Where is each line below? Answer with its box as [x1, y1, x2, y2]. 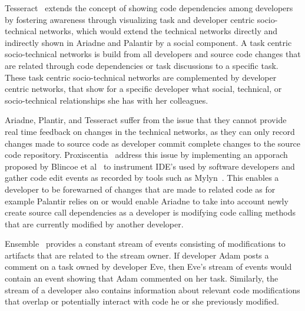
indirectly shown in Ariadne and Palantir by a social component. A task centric [5, 36, 292, 48]
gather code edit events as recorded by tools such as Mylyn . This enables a [5, 171, 279, 184]
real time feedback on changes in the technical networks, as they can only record [5, 125, 295, 137]
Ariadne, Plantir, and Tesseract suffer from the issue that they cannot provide [5, 114, 287, 126]
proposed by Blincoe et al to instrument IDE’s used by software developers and [5, 160, 295, 172]
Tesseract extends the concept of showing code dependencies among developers [5, 2, 293, 14]
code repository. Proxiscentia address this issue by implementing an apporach [5, 148, 288, 161]
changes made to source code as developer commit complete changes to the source [5, 137, 301, 149]
